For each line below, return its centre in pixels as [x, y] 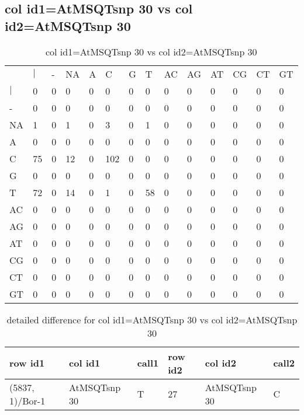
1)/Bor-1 [27, 400]
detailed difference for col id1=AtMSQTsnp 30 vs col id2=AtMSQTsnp [152, 319]
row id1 [27, 363]
